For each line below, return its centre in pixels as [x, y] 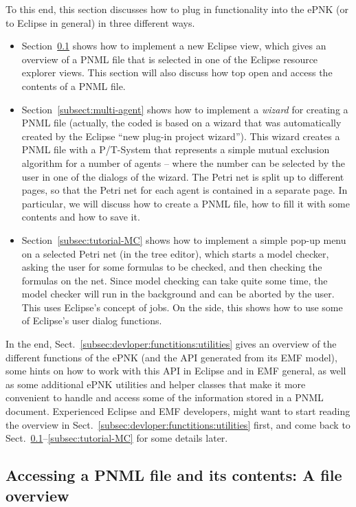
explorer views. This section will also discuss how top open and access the [177, 72]
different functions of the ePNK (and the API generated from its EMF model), [171, 357]
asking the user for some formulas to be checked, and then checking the [172, 267]
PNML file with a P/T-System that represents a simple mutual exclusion [176, 149]
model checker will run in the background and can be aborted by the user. [178, 294]
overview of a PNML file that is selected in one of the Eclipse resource [170, 59]
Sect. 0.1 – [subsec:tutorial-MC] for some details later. [117, 438]
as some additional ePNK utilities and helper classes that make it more [156, 384]
